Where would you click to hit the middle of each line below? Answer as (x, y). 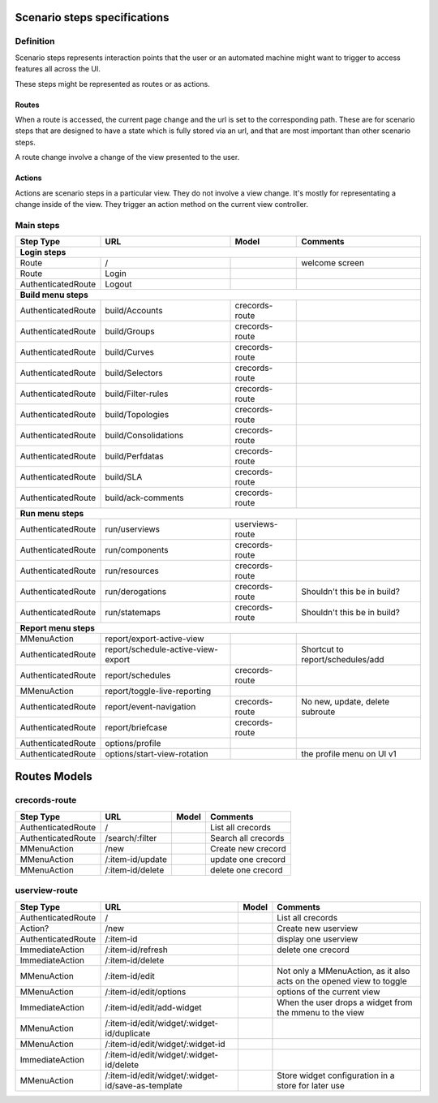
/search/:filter (131, 838)
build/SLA (124, 477)
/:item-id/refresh (136, 950)
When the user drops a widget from (345, 1002)
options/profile (133, 743)
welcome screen (333, 263)
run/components (137, 550)
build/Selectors (134, 373)
